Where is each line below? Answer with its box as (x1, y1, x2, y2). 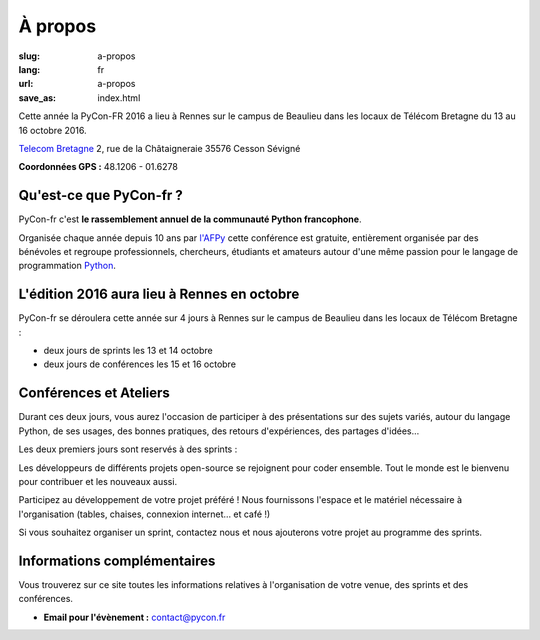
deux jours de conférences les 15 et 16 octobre (43, 358, 237, 370)
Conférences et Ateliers (18, 385, 170, 402)
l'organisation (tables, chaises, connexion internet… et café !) (18, 508, 271, 520)
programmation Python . (18, 260, 117, 272)
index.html (97, 91, 141, 104)
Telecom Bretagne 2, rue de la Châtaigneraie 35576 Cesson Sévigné (18, 142, 301, 154)
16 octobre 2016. (18, 124, 87, 136)
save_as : (18, 91, 57, 104)
